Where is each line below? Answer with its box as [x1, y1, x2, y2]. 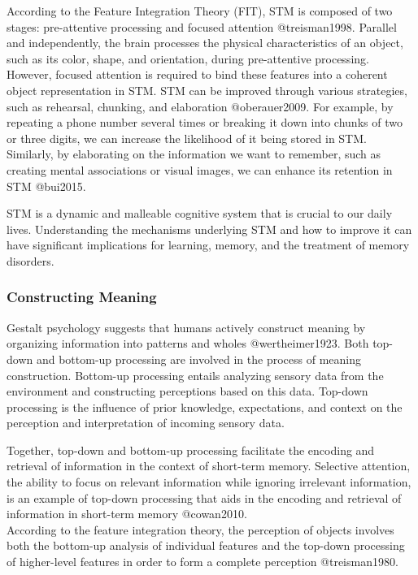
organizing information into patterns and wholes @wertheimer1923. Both [7, 335, 369, 352]
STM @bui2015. [7, 177, 86, 194]
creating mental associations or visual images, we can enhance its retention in [7, 161, 393, 178]
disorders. [7, 252, 54, 269]
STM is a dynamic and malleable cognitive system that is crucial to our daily [7, 205, 393, 222]
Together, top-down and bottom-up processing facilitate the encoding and [7, 441, 375, 458]
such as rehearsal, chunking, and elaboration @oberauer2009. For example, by [7, 97, 394, 115]
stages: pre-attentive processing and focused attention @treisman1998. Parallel [7, 18, 397, 35]
